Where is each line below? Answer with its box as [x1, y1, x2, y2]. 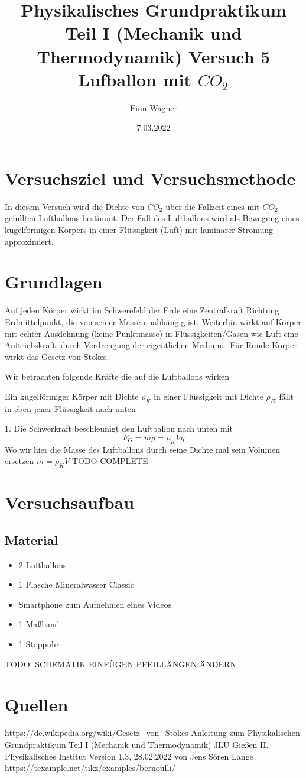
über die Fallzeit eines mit [165, 200, 260, 212]
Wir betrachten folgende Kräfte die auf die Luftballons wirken [5, 370, 230, 382]
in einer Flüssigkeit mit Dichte [154, 390, 263, 402]
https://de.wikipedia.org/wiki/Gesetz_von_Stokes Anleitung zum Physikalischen [5, 727, 300, 739]
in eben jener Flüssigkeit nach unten [5, 402, 136, 414]
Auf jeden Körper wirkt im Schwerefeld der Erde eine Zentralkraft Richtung [5, 304, 279, 316]
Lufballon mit [78, 67, 191, 91]
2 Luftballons [18, 558, 67, 570]
